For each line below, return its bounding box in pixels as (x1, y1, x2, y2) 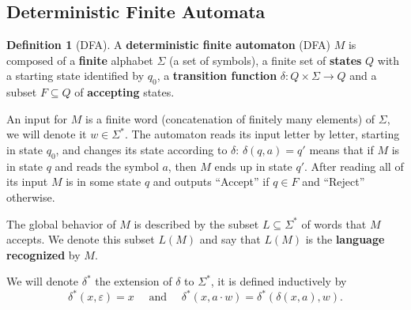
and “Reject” (302, 173, 365, 190)
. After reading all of (304, 157, 404, 174)
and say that (199, 231, 261, 248)
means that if (309, 141, 374, 157)
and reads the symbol (55, 157, 159, 174)
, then (168, 157, 197, 174)
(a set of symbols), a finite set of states (169, 51, 362, 68)
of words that (301, 215, 367, 232)
